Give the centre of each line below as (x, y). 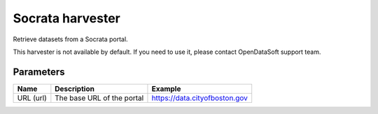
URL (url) (32, 98)
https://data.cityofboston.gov (200, 98)
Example (166, 89)
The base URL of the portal (99, 98)
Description (75, 89)
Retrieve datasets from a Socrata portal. (71, 39)
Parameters (39, 72)
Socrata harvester (66, 18)
